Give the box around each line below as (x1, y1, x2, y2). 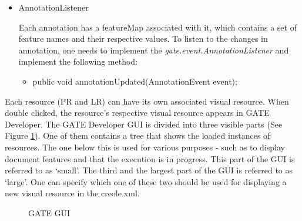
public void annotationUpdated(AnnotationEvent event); (32, 75, 237, 87)
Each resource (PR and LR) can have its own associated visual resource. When (5, 95, 289, 107)
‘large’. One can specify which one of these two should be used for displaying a (5, 175, 287, 187)
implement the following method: (18, 55, 138, 68)
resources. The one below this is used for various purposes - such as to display (5, 140, 285, 153)
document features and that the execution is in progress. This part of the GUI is (5, 152, 295, 165)
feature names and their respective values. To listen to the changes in (18, 32, 268, 45)
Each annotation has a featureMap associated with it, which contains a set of (18, 21, 297, 33)
